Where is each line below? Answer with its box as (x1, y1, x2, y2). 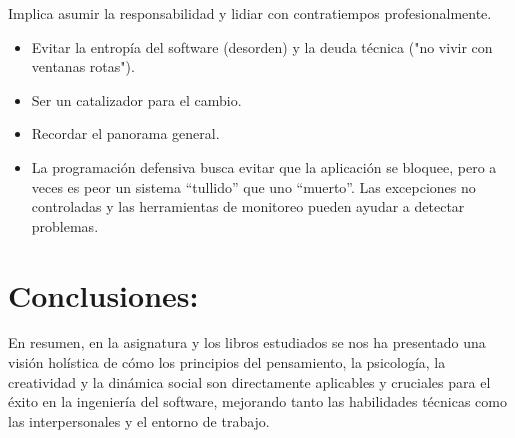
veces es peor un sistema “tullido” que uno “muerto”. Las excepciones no (31, 176, 476, 197)
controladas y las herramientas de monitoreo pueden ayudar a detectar (31, 196, 465, 217)
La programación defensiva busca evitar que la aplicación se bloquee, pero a (31, 156, 497, 177)
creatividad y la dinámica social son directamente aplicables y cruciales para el (8, 371, 491, 392)
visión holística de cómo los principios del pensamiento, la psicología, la (8, 352, 446, 373)
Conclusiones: (8, 274, 199, 315)
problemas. (31, 215, 99, 236)
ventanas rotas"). (31, 56, 135, 77)
